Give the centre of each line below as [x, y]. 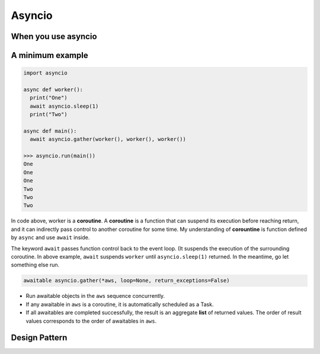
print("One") [49, 98]
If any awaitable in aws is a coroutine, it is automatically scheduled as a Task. [120, 304]
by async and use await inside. [50, 237]
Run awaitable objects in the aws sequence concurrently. [95, 296]
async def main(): [50, 131]
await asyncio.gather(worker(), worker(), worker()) [108, 139]
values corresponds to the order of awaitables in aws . [91, 321]
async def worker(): [53, 89]
